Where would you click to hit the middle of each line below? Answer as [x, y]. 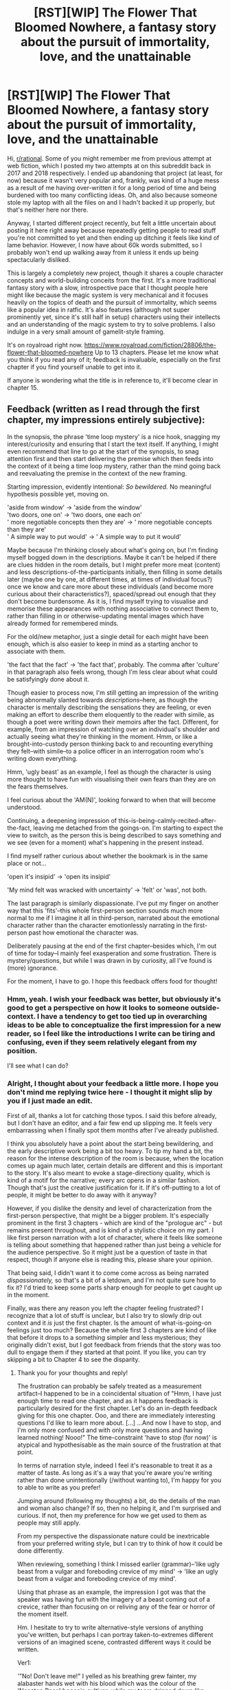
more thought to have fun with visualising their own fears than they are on [112, 779]
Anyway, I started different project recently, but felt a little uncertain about [112, 223]
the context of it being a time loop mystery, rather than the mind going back [114, 466]
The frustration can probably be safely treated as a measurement [109, 1386]
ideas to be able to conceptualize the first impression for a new [114, 1025]
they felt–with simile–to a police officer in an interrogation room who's [106, 751]
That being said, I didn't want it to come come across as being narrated [108, 1273]
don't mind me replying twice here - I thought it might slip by [110, 1092]
